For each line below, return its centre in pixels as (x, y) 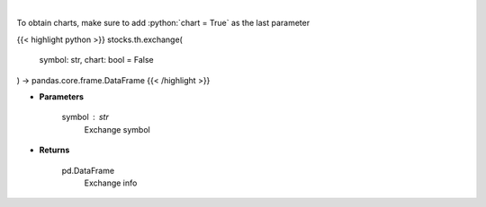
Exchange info (111, 183)
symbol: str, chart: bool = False (96, 60)
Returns (54, 150)
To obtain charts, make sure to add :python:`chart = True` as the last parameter (163, 23)
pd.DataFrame (88, 170)
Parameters (62, 96)
